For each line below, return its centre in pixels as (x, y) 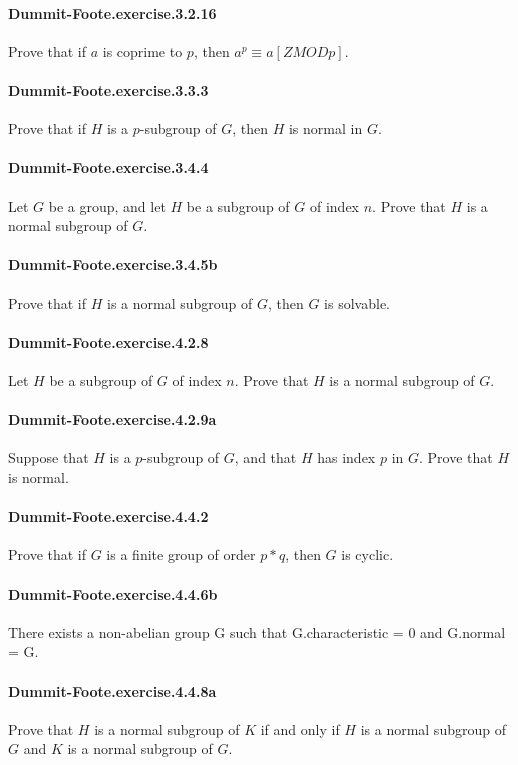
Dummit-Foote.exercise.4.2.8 (108, 341)
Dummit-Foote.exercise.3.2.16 (112, 12)
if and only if (300, 728)
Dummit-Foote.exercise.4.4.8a (112, 690)
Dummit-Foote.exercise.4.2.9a (112, 419)
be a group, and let (107, 205)
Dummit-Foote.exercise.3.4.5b (113, 264)
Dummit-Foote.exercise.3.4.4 (108, 167)
